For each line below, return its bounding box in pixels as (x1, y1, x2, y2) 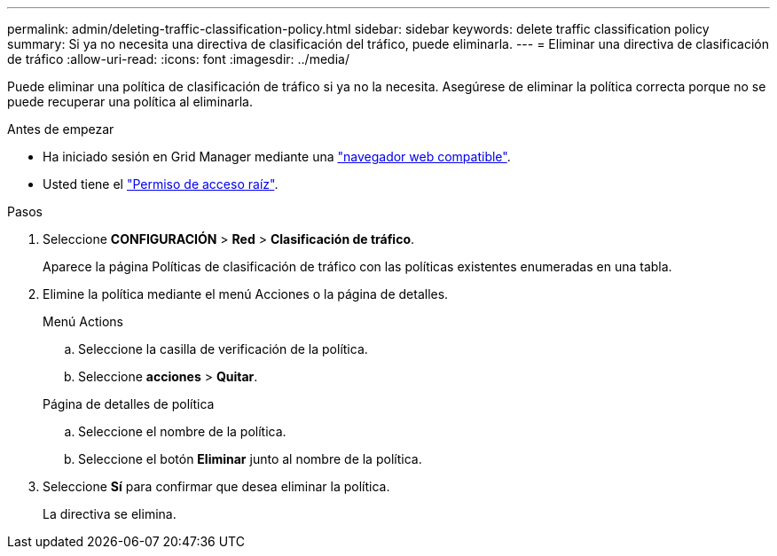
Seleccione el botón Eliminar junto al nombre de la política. (78, 451, 422, 466)
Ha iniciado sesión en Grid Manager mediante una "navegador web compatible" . (43, 149, 511, 164)
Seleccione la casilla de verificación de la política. (78, 341, 368, 356)
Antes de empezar (7, 121, 114, 137)
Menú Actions (43, 314, 123, 329)
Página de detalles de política (43, 396, 215, 411)
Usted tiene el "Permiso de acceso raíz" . (43, 176, 279, 192)
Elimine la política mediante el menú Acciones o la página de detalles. (43, 286, 449, 301)
